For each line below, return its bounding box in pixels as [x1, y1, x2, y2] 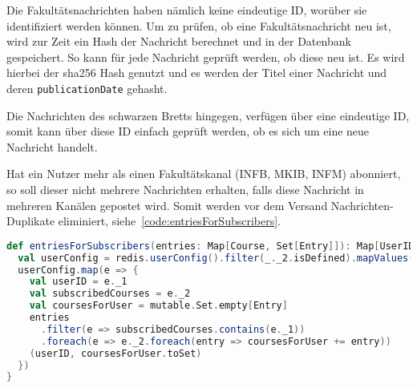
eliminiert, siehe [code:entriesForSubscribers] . [58, 212, 281, 229]
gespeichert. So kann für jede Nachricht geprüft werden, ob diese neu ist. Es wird [6, 48, 405, 65]
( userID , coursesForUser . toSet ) [29, 347, 202, 359]
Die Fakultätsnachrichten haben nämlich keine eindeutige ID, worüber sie [6, 2, 367, 18]
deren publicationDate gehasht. [6, 79, 168, 96]
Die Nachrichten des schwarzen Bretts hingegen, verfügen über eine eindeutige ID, [6, 107, 410, 123]
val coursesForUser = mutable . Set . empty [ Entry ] [29, 300, 288, 312]
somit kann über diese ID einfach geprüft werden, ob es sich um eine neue [6, 123, 370, 139]
